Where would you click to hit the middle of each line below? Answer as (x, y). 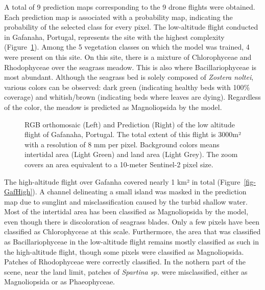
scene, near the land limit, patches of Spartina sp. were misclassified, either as (126, 271)
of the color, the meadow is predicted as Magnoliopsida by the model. (113, 107)
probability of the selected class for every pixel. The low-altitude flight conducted (131, 27)
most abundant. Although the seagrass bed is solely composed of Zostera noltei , (129, 77)
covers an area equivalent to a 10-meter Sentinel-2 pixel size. (119, 164)
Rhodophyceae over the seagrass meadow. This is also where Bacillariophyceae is (130, 67)
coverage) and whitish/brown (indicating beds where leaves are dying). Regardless (132, 97)
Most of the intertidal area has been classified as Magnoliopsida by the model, (126, 211)
